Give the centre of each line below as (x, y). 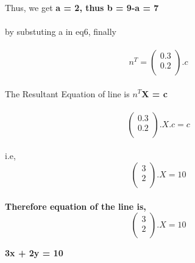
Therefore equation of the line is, (76, 206)
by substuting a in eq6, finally (61, 31)
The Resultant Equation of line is (67, 93)
